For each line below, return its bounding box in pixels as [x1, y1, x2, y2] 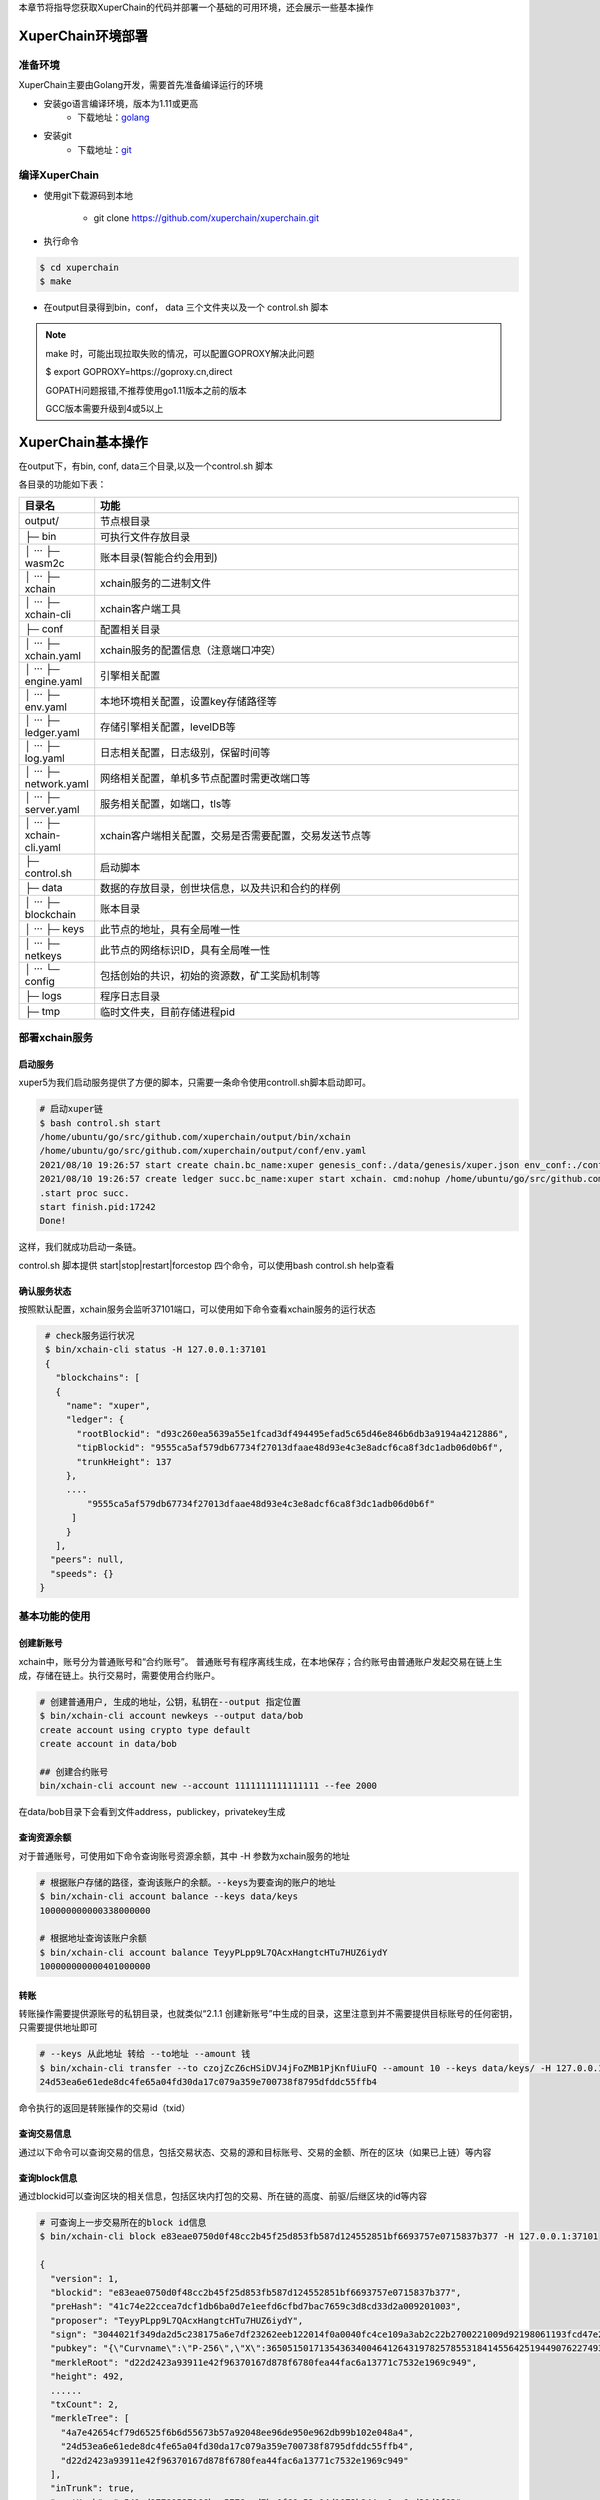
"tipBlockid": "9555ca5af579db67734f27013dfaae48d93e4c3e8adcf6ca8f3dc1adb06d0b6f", [76, 1442, 504, 1454]
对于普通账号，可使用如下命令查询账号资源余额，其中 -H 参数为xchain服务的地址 [18, 1850, 350, 1862]
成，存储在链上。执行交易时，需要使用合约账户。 [18, 1670, 220, 1682]
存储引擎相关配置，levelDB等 [100, 720, 237, 734]
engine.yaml [24, 674, 83, 688]
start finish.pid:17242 [39, 1201, 157, 1212]
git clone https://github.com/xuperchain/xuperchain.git [93, 212, 320, 224]
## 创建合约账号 [39, 1766, 109, 1777]
